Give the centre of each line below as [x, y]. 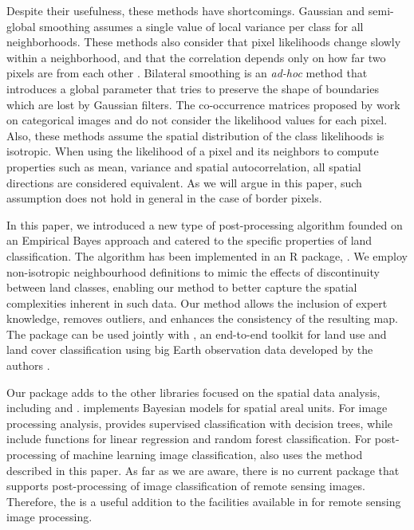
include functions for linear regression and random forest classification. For [189, 439]
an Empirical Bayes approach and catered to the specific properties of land [189, 240]
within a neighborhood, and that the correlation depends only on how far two [196, 57]
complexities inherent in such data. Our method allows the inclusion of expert [197, 302]
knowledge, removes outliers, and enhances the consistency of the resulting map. [202, 318]
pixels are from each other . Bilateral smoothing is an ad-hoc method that [187, 73]
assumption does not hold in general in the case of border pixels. [164, 198]
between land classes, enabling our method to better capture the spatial [182, 287]
